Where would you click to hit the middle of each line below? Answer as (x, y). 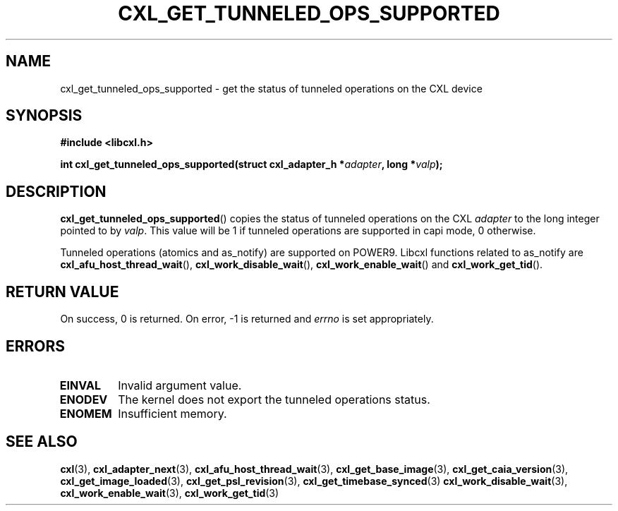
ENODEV (84, 399)
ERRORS (36, 346)
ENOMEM (86, 413)
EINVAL (80, 385)
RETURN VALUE (62, 291)
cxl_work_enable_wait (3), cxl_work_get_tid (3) (170, 493)
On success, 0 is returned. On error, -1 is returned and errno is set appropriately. (247, 319)
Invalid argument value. (180, 385)
